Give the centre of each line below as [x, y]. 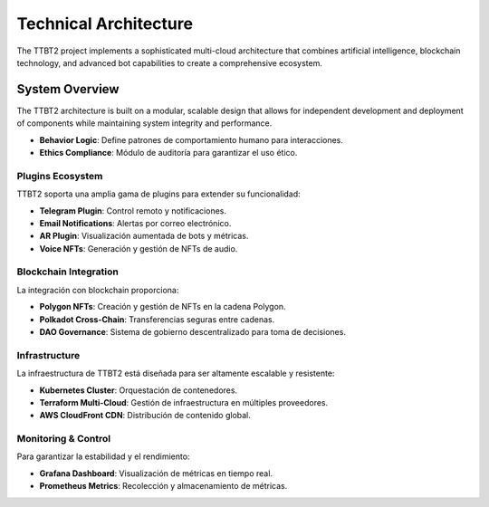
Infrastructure [48, 355]
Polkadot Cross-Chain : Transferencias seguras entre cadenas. [157, 319]
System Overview [68, 89]
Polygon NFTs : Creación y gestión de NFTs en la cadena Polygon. [163, 307]
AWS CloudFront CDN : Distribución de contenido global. [145, 416]
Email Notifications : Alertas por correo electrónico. [135, 223]
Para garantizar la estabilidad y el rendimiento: [103, 456]
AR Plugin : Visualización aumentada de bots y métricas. [144, 236]
